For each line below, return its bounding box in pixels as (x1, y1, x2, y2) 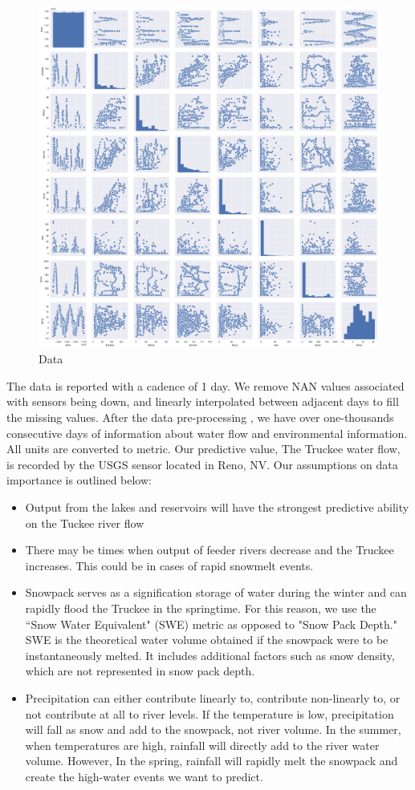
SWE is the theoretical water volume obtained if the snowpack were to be (25, 631, 389, 648)
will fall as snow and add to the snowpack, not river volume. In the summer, (25, 721, 401, 738)
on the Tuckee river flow (25, 514, 144, 531)
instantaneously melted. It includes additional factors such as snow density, (25, 646, 395, 663)
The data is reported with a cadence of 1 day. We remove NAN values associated (6, 377, 405, 394)
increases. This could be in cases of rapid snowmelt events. (25, 557, 314, 573)
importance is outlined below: (6, 472, 152, 488)
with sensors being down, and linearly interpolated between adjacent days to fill (6, 393, 399, 410)
